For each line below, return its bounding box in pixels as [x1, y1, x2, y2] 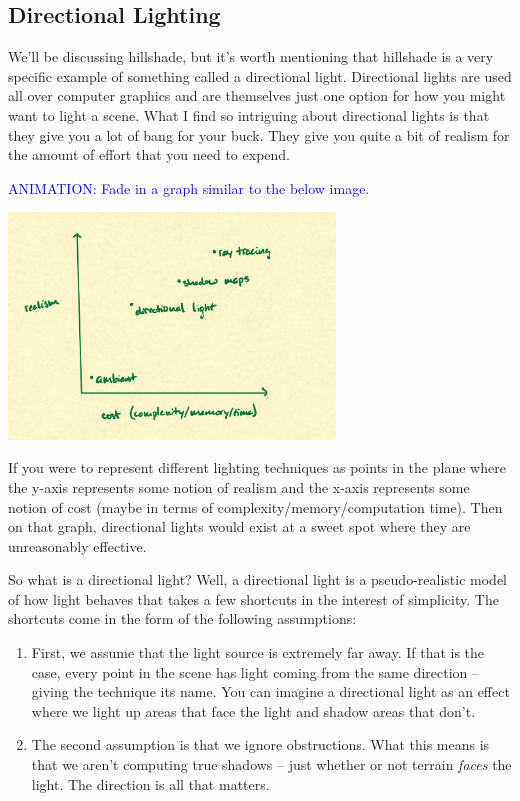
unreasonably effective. [8, 535, 147, 556]
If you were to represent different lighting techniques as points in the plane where [8, 457, 506, 478]
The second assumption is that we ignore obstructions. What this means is [31, 734, 490, 755]
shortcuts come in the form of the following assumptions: [8, 608, 357, 629]
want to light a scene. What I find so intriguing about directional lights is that [8, 104, 490, 125]
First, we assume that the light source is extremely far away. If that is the [31, 642, 485, 663]
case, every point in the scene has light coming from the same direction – [31, 661, 479, 682]
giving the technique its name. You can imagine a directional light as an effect [31, 681, 510, 702]
